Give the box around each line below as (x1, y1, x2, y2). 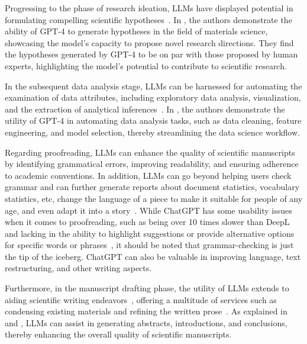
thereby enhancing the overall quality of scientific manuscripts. (5, 328, 232, 340)
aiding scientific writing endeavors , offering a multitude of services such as (5, 293, 277, 306)
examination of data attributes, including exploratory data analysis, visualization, (5, 91, 301, 104)
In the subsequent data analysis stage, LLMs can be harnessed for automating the (5, 79, 302, 92)
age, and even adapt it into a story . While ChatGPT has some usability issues (5, 204, 292, 216)
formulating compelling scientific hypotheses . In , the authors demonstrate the (5, 13, 292, 25)
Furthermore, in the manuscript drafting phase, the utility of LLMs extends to (5, 282, 289, 294)
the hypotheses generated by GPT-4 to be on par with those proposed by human (5, 48, 298, 60)
